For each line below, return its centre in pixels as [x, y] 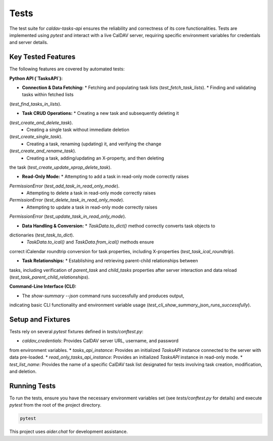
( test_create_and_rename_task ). [43, 151]
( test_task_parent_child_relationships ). [49, 277]
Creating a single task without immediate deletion [78, 130]
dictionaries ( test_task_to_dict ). [42, 235]
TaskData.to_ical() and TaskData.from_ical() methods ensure [90, 242]
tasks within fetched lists [48, 95]
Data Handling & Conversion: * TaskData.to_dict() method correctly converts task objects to [119, 226]
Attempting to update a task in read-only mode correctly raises [92, 207]
